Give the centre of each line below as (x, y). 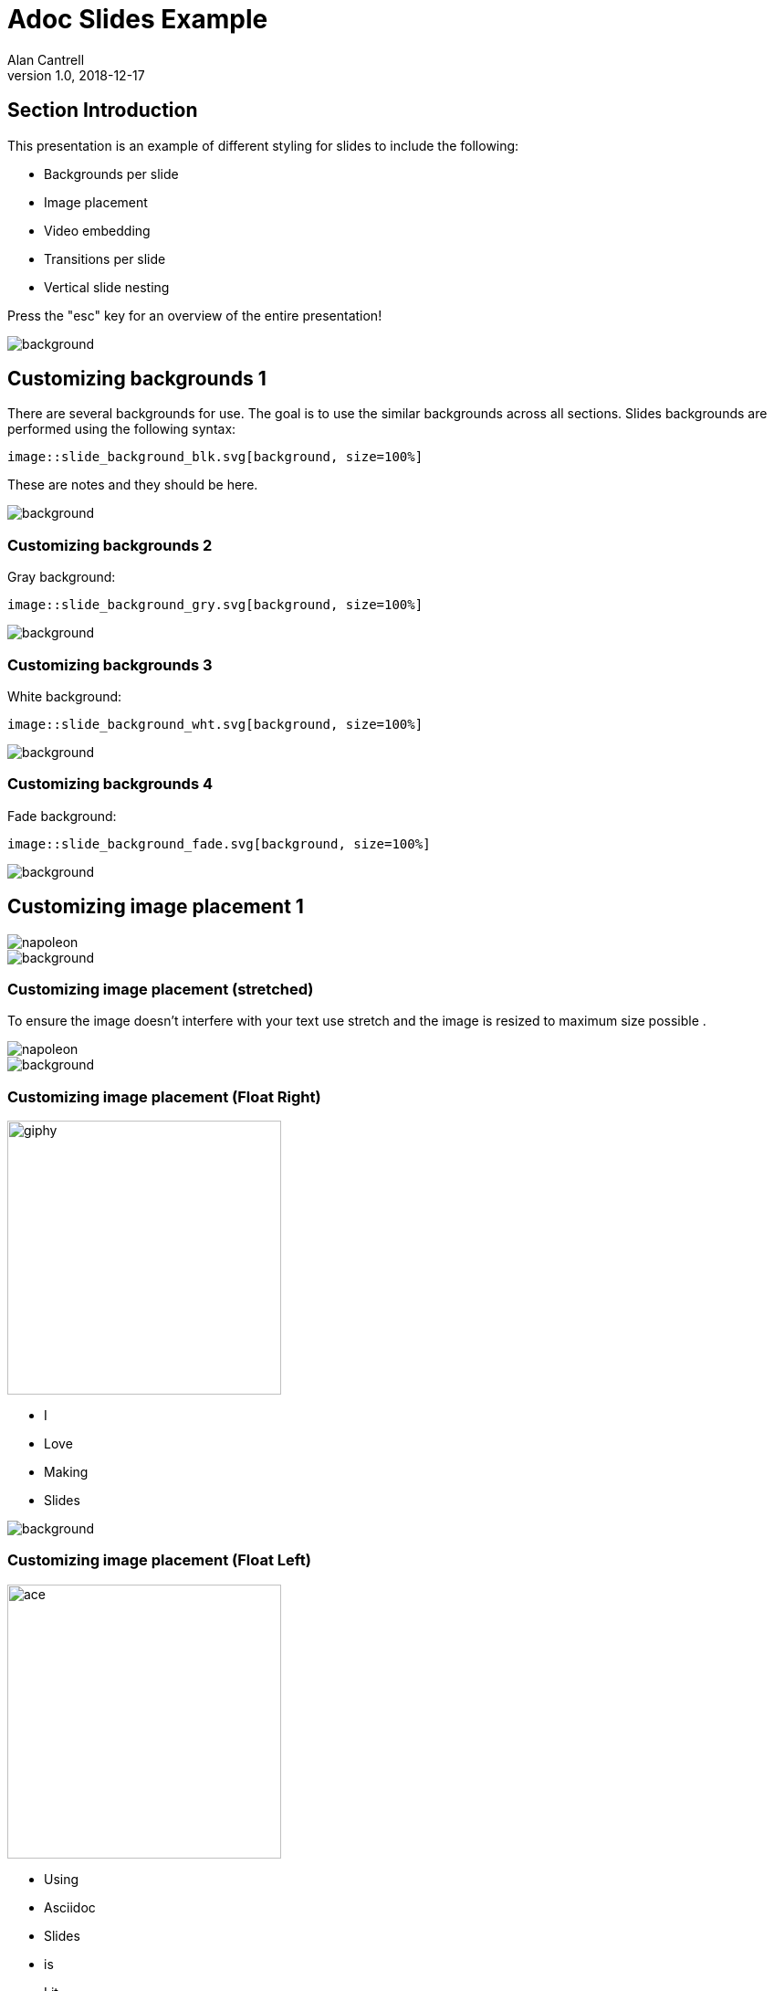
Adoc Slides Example (138, 19)
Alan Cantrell (46, 59)
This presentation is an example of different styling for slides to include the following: (263, 145)
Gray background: (62, 577)
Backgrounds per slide (111, 174)
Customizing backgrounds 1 (137, 379)
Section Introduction (103, 111)
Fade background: (62, 816)
